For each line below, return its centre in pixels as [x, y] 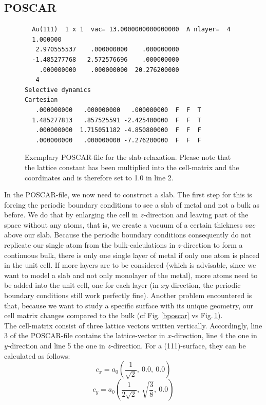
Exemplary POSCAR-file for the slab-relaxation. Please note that [128, 157]
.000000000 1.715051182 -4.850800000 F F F [118, 130]
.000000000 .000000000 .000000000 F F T [118, 110]
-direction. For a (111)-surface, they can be [178, 346]
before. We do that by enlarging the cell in [71, 215]
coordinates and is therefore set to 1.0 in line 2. [99, 177]
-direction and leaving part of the [196, 215]
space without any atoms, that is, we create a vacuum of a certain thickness [123, 224]
